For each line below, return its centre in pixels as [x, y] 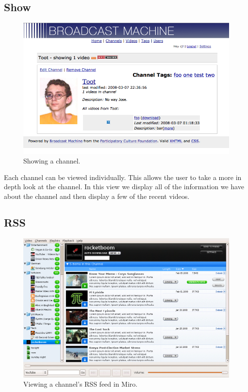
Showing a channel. [52, 161]
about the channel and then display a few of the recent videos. [97, 196]
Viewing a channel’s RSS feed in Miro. [81, 384]
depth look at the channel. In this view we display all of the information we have [124, 187]
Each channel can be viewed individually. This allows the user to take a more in [123, 177]
